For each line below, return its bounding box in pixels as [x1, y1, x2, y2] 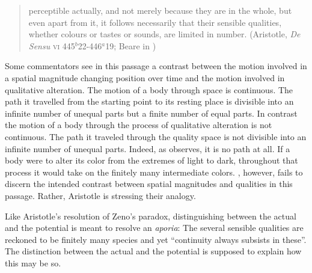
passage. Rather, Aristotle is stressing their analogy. [5, 189, 196, 201]
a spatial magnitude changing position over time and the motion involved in [5, 71, 285, 84]
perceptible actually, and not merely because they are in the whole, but [28, 4, 292, 16]
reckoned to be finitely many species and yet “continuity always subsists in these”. [5, 233, 307, 245]
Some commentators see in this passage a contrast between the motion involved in [5, 60, 307, 72]
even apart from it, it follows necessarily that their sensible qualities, [28, 16, 282, 28]
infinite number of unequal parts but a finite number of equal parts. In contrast [5, 106, 298, 119]
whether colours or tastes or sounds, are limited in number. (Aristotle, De [28, 28, 301, 40]
